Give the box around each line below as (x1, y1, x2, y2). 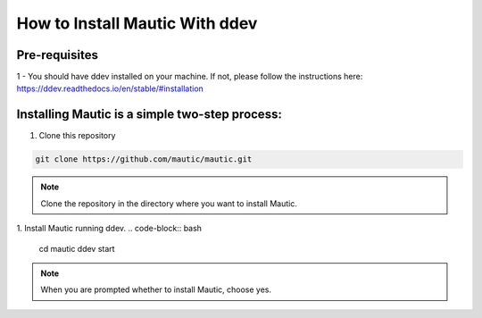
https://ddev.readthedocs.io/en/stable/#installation (16, 83, 204, 94)
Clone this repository (38, 130, 116, 141)
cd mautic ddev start (38, 243, 115, 254)
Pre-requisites (16, 47, 98, 63)
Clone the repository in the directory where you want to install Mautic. (40, 197, 298, 209)
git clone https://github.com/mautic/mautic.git (35, 155, 253, 164)
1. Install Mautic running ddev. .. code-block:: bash (16, 223, 203, 234)
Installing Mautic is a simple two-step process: (16, 107, 283, 122)
